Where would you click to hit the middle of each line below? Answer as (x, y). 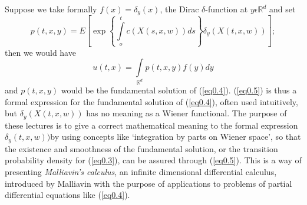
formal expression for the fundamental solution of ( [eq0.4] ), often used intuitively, (151, 101)
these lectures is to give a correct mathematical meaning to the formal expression (151, 125)
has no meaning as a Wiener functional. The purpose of (186, 113)
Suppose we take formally (51, 9)
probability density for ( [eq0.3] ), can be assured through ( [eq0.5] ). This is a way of (153, 160)
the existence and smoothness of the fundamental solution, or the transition (141, 148)
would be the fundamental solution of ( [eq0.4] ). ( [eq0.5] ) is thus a (179, 90)
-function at (227, 9)
